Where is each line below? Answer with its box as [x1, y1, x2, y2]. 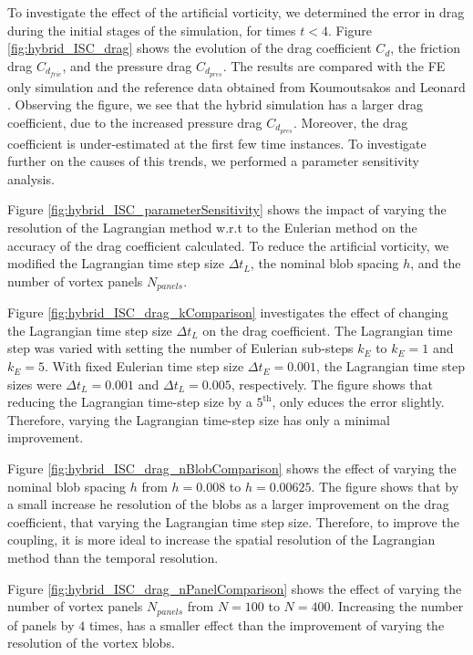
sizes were [7, 374, 62, 393]
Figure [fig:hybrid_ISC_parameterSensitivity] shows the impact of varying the [7, 200, 447, 219]
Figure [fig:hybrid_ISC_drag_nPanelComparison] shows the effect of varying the [7, 578, 462, 598]
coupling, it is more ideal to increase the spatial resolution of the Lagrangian [7, 530, 436, 549]
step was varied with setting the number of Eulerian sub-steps [7, 338, 354, 358]
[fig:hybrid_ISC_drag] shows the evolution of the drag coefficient [7, 38, 372, 57]
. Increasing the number [330, 597, 464, 616]
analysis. [7, 169, 55, 188]
